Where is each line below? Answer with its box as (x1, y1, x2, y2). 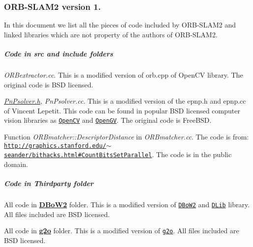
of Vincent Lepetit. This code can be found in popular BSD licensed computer (4, 105, 240, 115)
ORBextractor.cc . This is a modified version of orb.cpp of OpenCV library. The (4, 69, 243, 80)
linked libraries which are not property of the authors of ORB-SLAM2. (4, 29, 218, 39)
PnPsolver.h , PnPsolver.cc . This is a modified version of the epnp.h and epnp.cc (4, 96, 246, 106)
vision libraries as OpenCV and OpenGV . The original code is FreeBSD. (4, 115, 212, 125)
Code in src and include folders (4, 49, 113, 58)
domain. (4, 159, 29, 169)
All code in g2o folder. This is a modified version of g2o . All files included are (4, 225, 239, 236)
